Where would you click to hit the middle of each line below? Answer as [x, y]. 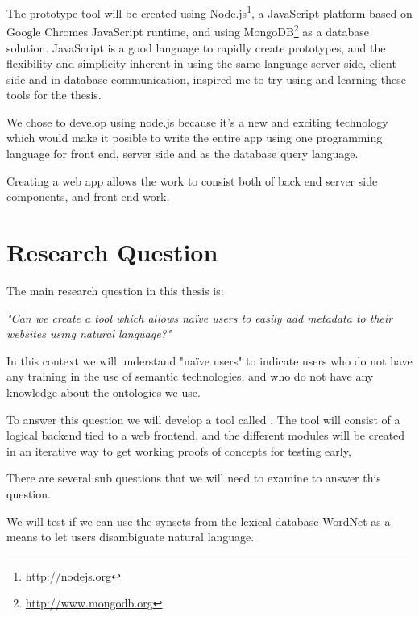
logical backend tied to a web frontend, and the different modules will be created [206, 435]
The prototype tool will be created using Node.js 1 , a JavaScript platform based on [209, 12]
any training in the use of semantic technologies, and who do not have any [190, 376]
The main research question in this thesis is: [115, 290]
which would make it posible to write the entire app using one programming [195, 138]
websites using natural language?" [89, 334]
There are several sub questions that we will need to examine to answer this [194, 478]
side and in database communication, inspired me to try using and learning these [206, 79]
